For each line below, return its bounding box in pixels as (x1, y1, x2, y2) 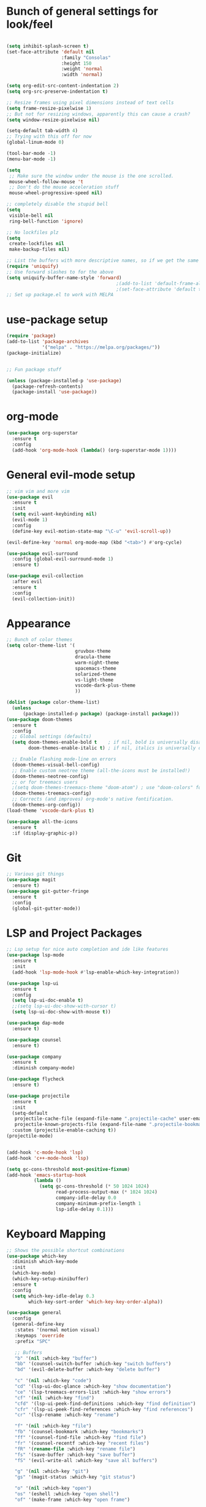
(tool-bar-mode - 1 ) (6, 151, 56, 157)
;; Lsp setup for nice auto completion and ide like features (6, 946, 169, 953)
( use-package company (6, 1053, 62, 1060)
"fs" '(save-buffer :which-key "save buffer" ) (14, 1452, 136, 1458)
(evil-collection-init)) (12, 596, 75, 602)
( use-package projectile (6, 1093, 70, 1099)
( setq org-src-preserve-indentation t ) (6, 89, 109, 95)
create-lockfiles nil (9, 241, 64, 247)
